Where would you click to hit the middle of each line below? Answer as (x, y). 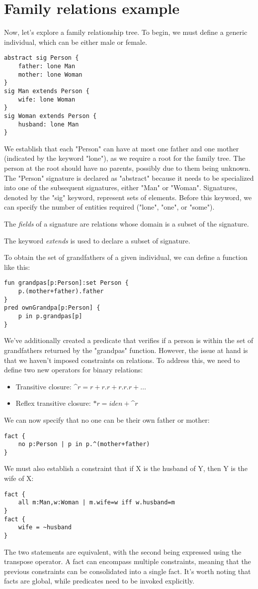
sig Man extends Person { (47, 91)
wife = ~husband (45, 528)
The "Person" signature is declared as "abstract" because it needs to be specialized (129, 177)
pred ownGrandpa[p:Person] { (52, 308)
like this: (17, 267)
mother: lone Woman (50, 74)
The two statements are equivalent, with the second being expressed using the (123, 551)
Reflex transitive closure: (53, 403)
